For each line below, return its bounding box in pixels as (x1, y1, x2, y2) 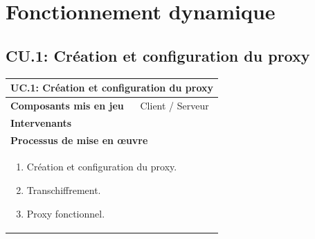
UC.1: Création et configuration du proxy (10, 80, 213, 95)
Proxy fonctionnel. (26, 206, 105, 220)
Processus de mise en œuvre (10, 132, 148, 147)
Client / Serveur (140, 98, 209, 112)
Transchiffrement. (26, 183, 101, 197)
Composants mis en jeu (10, 98, 124, 112)
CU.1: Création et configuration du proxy (6, 44, 310, 66)
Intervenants (10, 115, 72, 130)
